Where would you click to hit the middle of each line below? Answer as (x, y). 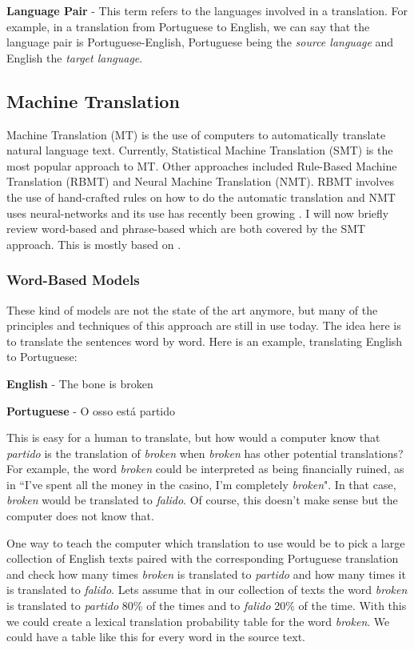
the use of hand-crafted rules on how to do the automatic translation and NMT (201, 197)
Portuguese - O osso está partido (91, 410)
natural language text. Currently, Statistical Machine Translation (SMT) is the (200, 150)
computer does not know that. (80, 516)
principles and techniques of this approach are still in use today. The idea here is (204, 325)
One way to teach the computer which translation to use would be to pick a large (206, 542)
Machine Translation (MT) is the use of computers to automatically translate (196, 134)
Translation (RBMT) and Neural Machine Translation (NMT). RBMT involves (200, 181)
